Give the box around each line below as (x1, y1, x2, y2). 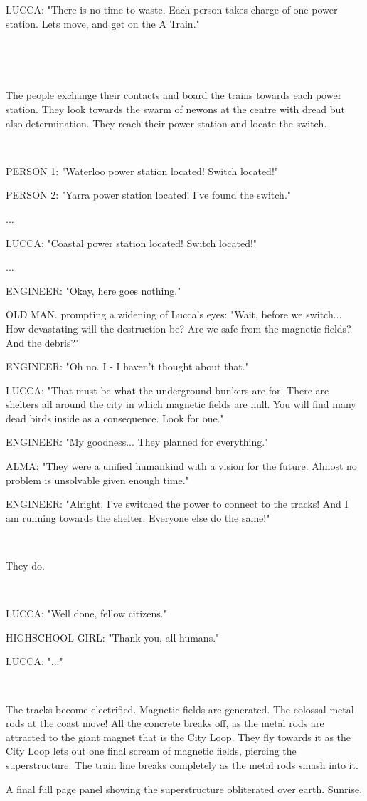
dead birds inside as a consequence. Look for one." (6, 410, 224, 425)
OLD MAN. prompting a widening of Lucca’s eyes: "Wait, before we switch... (6, 307, 342, 322)
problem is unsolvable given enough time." (6, 472, 189, 487)
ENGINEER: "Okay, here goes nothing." (6, 283, 181, 298)
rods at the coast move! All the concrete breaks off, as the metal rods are (6, 716, 324, 731)
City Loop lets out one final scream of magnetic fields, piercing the (6, 743, 297, 758)
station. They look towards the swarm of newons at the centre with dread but (6, 101, 345, 116)
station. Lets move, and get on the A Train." (6, 16, 200, 31)
